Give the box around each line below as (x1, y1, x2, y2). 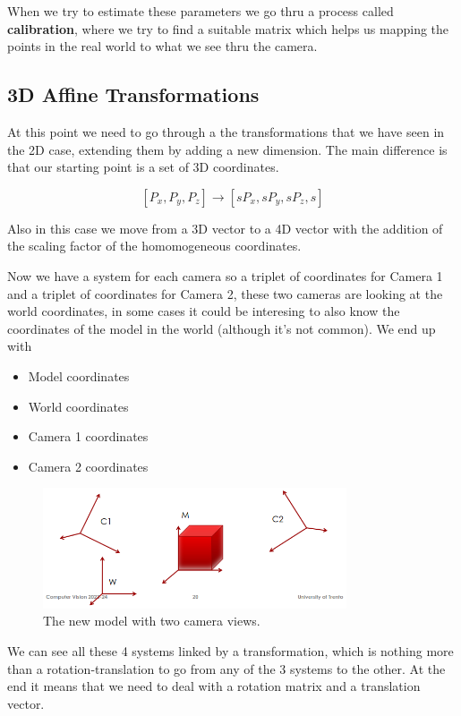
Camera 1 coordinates (28, 427, 149, 446)
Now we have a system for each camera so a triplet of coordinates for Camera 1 (7, 266, 443, 285)
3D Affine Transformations (7, 81, 260, 108)
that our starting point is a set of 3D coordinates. (7, 158, 279, 176)
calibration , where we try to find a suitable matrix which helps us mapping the (7, 19, 449, 38)
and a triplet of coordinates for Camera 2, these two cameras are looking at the (7, 284, 443, 303)
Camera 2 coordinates (28, 456, 149, 475)
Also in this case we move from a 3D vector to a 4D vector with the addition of (7, 218, 443, 237)
